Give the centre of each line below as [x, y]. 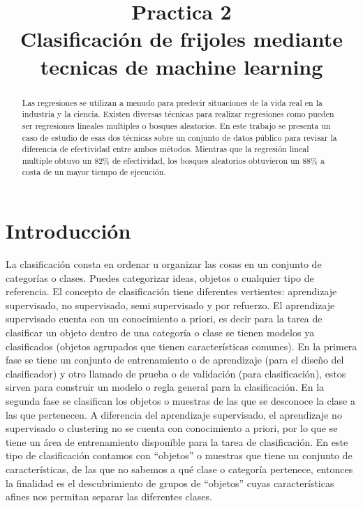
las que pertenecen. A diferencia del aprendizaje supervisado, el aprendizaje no [174, 414]
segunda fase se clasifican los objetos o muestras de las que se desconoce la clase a [180, 401]
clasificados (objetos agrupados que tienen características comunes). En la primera [181, 346]
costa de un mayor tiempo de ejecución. [94, 172]
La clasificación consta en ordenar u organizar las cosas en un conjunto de [164, 264]
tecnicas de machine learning [181, 66]
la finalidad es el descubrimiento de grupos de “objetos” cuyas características [170, 483]
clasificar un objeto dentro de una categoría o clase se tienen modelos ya [160, 333]
